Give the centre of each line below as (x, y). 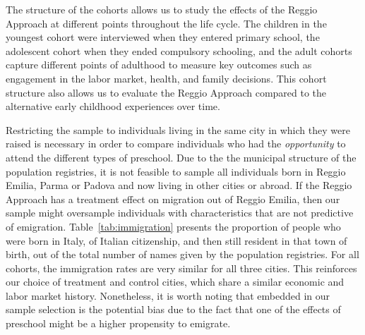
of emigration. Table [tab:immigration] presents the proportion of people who (173, 226)
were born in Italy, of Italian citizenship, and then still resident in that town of (176, 240)
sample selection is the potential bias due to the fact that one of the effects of (173, 309)
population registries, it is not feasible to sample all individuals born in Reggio (176, 171)
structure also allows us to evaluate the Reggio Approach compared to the (166, 92)
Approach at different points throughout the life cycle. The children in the (166, 23)
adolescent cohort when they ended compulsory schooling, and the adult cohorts (179, 50)
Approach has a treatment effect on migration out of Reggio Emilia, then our (173, 199)
